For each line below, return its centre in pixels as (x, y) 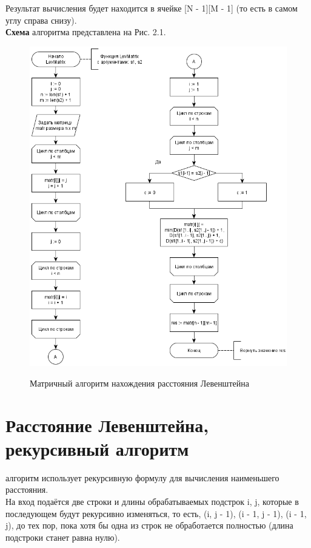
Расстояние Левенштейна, (107, 425)
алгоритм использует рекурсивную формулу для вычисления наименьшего (142, 477)
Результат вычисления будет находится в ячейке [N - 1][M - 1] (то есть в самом (152, 8)
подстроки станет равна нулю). (63, 537)
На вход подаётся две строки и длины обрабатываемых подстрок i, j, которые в (152, 501)
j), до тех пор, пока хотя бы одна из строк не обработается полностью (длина (149, 525)
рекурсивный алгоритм (97, 448)
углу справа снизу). (41, 20)
